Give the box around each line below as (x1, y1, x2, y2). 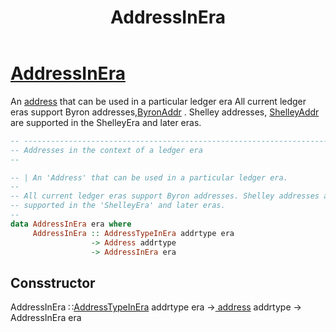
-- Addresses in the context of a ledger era (10, 145, 203, 155)
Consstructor (10, 274, 96, 291)
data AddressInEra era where (10, 219, 132, 229)
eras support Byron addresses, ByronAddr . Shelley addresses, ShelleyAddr (10, 106, 320, 118)
